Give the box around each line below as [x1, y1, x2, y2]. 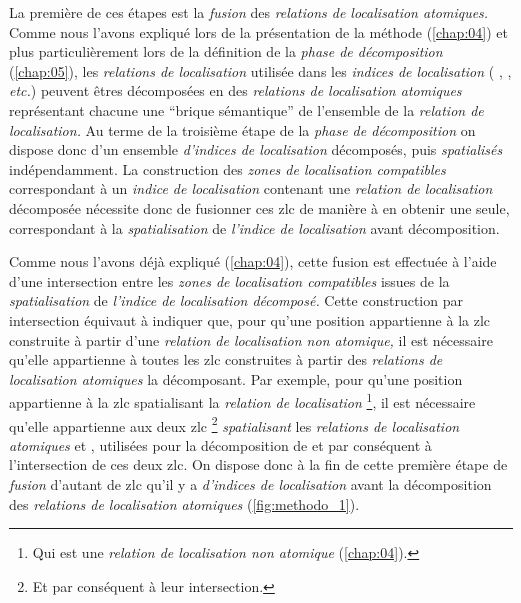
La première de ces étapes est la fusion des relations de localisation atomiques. [9, 2, 489, 22]
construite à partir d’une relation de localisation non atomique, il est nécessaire [9, 329, 493, 350]
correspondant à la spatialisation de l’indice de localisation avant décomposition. [9, 217, 500, 238]
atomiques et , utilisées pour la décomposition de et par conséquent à [9, 434, 432, 455]
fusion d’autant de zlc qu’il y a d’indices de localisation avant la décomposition [9, 473, 492, 494]
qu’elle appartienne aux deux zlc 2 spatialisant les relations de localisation [9, 412, 460, 436]
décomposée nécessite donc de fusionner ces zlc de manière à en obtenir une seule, [9, 197, 510, 218]
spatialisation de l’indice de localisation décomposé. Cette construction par [9, 290, 463, 311]
